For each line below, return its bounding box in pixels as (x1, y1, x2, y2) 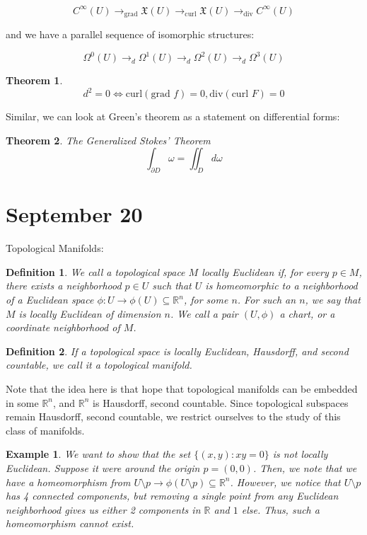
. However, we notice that (230, 474, 341, 489)
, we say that (305, 292, 361, 307)
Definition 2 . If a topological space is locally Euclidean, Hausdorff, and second (6, 343, 349, 358)
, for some (183, 292, 228, 307)
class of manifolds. (6, 422, 85, 437)
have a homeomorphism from (6, 474, 131, 489)
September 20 (6, 200, 143, 229)
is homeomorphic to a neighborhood (205, 278, 358, 293)
